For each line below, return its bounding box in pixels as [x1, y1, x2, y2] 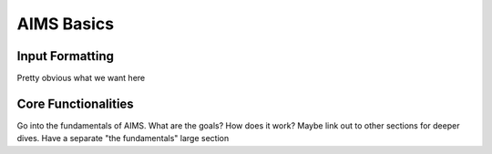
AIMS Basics [16, 14, 115, 34]
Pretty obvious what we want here [16, 73, 146, 84]
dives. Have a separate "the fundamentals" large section [16, 133, 230, 144]
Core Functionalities [16, 96, 134, 111]
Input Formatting [16, 48, 114, 64]
